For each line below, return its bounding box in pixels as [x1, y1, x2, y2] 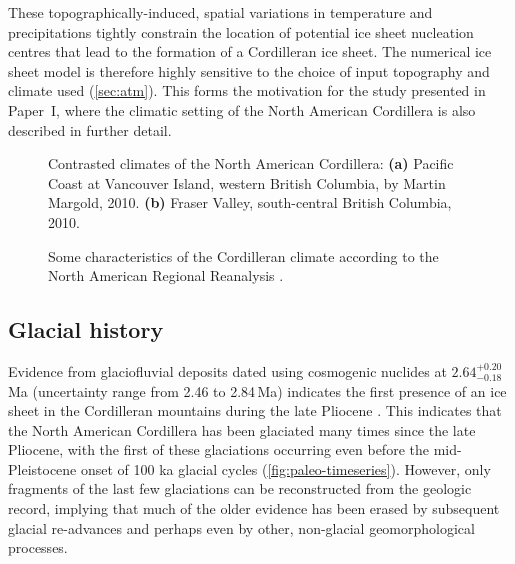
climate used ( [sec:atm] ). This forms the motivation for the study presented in [8, 80, 486, 101]
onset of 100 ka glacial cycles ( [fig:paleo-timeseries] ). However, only [80, 458, 491, 479]
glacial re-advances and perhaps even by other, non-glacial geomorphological [8, 517, 475, 538]
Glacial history [8, 314, 164, 345]
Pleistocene [8, 458, 77, 479]
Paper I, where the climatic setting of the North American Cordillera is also [8, 99, 476, 120]
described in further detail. [8, 119, 172, 140]
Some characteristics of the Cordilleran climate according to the [48, 245, 439, 266]
